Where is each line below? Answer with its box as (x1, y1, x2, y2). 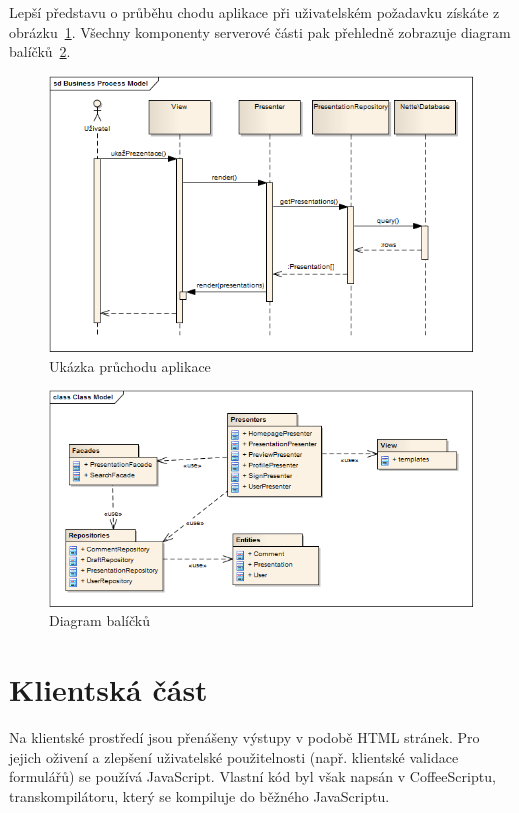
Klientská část (9, 669, 208, 710)
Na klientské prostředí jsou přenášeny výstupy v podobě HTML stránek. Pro (9, 727, 480, 748)
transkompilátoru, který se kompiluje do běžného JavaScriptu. (9, 785, 390, 806)
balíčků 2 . (9, 41, 71, 62)
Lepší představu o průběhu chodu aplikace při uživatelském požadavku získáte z (9, 2, 500, 22)
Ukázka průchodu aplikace (49, 355, 211, 376)
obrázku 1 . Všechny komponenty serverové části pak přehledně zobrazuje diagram (9, 21, 511, 42)
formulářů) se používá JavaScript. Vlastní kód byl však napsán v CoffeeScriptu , (9, 766, 496, 787)
